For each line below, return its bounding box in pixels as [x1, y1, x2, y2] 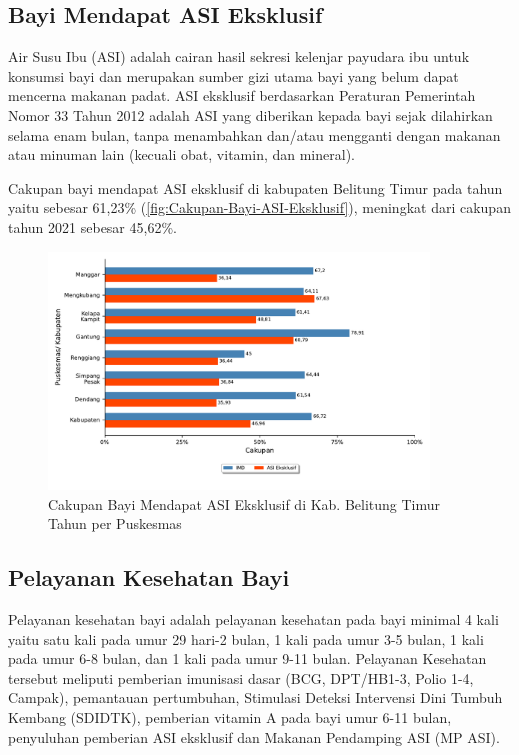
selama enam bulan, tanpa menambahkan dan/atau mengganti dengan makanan [8, 124, 501, 145]
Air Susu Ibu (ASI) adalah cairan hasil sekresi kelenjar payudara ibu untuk [8, 46, 470, 67]
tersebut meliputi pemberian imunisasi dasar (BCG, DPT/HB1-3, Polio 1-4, [8, 667, 474, 688]
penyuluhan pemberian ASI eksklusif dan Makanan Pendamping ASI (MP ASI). [8, 726, 500, 747]
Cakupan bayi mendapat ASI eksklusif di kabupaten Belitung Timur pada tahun [8, 177, 503, 198]
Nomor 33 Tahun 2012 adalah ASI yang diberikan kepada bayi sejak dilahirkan [8, 104, 493, 125]
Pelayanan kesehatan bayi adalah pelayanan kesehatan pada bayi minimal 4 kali [8, 609, 499, 630]
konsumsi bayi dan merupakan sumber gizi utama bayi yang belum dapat [8, 65, 459, 86]
